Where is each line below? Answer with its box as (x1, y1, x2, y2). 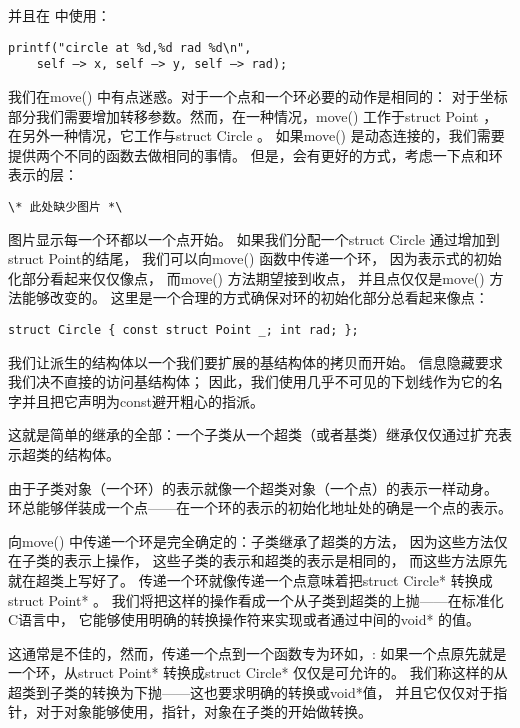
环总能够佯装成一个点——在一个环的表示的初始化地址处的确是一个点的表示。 (8, 497, 512, 518)
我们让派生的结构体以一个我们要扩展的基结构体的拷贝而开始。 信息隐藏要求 (8, 351, 503, 372)
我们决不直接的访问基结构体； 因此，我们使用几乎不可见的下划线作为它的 (8, 371, 489, 392)
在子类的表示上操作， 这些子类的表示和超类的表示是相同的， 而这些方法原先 (8, 550, 508, 571)
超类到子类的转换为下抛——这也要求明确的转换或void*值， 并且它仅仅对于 (8, 681, 494, 702)
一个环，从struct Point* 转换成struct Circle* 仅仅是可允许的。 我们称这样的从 (8, 662, 508, 683)
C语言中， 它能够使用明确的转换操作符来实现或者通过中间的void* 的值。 (8, 609, 481, 630)
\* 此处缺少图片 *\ (8, 199, 123, 214)
